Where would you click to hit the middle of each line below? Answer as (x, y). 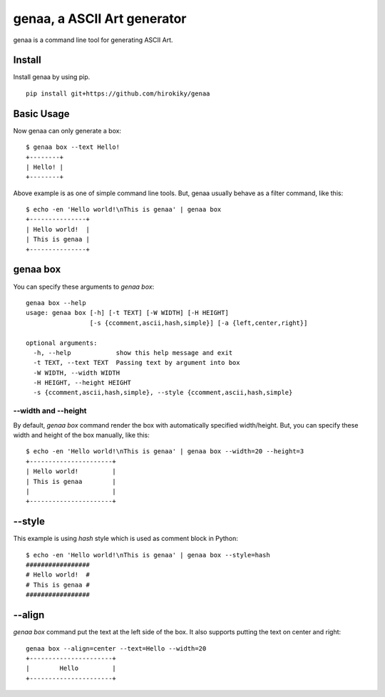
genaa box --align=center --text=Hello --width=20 (116, 648)
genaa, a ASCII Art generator (100, 19)
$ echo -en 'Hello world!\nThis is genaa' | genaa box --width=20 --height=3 (165, 451)
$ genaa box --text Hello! (73, 147)
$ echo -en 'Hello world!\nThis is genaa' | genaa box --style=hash (148, 555)
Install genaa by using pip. (52, 77)
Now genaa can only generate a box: (67, 130)
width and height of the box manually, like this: (81, 435)
